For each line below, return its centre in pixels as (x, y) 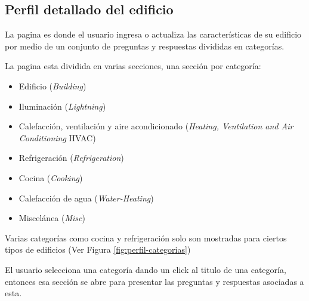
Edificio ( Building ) (52, 86)
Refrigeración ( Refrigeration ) (71, 158)
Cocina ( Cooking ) (51, 177)
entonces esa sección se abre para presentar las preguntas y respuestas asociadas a (154, 281)
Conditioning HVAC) (57, 137)
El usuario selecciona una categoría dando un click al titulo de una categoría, (146, 269)
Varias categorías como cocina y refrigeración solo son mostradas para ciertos (146, 238)
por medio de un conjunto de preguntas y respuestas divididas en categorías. (145, 46)
